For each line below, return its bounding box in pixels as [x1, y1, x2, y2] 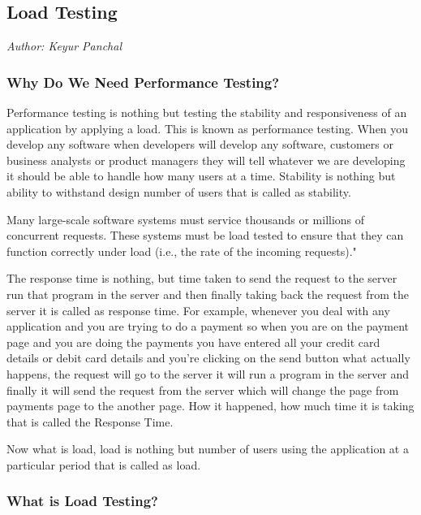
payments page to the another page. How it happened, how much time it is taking [6, 397, 415, 414]
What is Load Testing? [6, 491, 158, 511]
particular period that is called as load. [6, 456, 201, 473]
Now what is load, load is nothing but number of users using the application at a [6, 440, 409, 457]
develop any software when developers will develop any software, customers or [6, 136, 393, 153]
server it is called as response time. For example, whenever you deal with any [6, 301, 390, 318]
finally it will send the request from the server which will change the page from [6, 381, 399, 398]
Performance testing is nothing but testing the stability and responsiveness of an [6, 104, 407, 121]
